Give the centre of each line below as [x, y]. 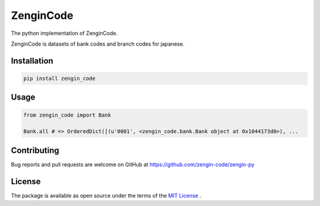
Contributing [35, 150]
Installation [32, 61]
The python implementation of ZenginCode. [64, 33]
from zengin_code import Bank [67, 115]
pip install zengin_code [60, 78]
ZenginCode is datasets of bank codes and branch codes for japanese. [98, 44]
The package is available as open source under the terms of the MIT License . [106, 195]
